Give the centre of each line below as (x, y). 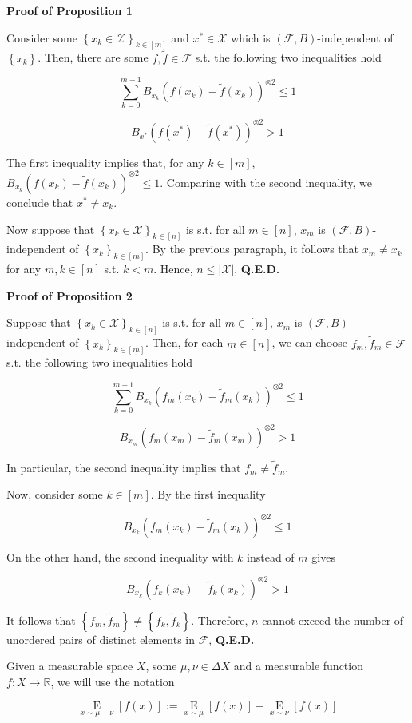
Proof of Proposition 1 (69, 10)
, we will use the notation (113, 681)
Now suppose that (51, 229)
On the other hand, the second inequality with (120, 556)
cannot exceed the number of (333, 620)
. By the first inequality (208, 494)
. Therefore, (220, 620)
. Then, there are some (93, 57)
